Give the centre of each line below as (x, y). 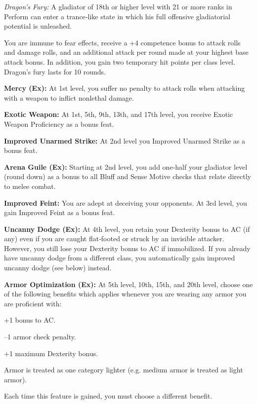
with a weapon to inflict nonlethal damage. (69, 97)
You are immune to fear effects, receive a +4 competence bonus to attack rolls (122, 42)
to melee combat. (30, 186)
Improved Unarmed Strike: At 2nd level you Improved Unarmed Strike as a (125, 140)
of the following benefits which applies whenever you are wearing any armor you (125, 294)
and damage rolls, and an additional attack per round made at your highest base (126, 52)
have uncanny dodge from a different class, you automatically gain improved (120, 258)
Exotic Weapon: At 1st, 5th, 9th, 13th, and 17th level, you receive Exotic (119, 114)
